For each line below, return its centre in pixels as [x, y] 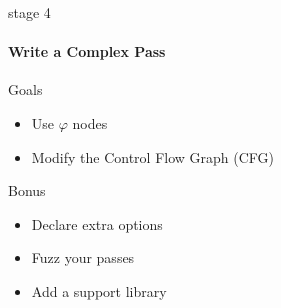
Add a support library [99, 290]
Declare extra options [97, 223]
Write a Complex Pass [87, 51]
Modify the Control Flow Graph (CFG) [152, 156]
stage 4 [29, 12]
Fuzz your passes [83, 257]
